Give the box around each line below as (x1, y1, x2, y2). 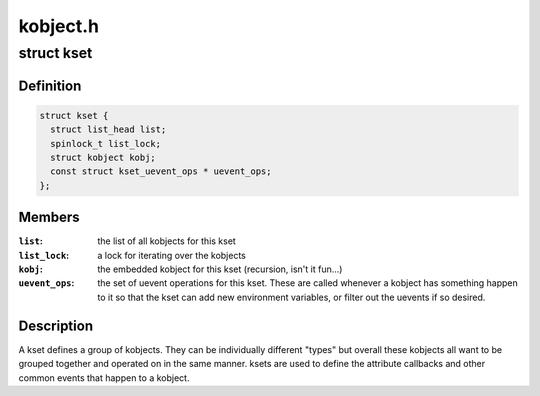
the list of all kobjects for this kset (97, 235, 237, 247)
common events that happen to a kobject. (18, 371, 190, 384)
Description (18, 317, 94, 334)
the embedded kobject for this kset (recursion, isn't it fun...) (97, 263, 343, 275)
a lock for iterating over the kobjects (97, 249, 247, 261)
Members (18, 209, 80, 226)
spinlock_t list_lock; (50, 138, 162, 149)
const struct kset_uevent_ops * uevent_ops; (50, 166, 272, 177)
